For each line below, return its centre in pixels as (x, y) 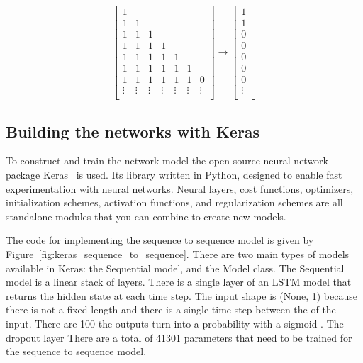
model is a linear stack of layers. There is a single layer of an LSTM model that (179, 282)
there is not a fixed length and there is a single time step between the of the (171, 309)
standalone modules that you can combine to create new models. (146, 216)
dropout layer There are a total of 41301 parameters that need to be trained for (179, 337)
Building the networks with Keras (133, 131)
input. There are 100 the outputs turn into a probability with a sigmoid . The (175, 324)
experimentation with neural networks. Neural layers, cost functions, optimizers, (180, 188)
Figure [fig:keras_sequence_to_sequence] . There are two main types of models (178, 254)
